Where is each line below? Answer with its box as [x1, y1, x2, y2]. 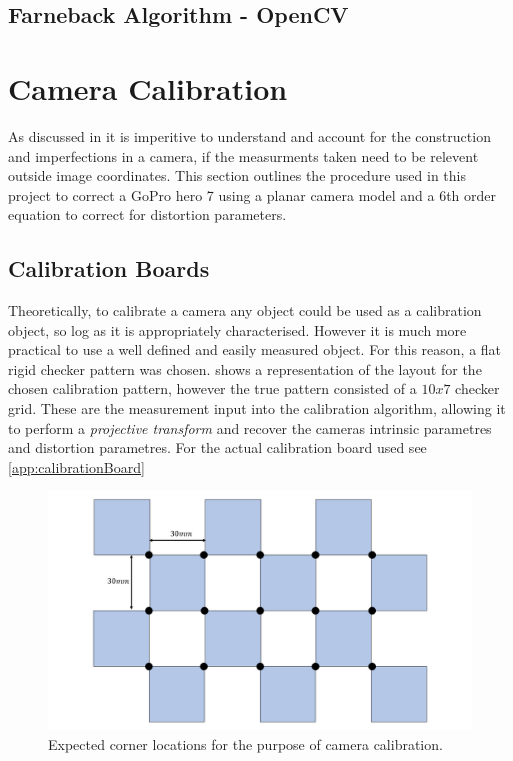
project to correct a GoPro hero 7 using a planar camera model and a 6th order [8, 184, 496, 205]
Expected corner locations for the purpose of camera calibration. [48, 733, 443, 754]
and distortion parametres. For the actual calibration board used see [8, 437, 427, 458]
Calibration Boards [8, 253, 210, 284]
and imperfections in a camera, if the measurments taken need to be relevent [8, 145, 479, 166]
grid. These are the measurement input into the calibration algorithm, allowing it [8, 398, 506, 419]
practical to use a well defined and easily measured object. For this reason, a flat [8, 339, 502, 360]
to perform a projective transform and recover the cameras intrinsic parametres [8, 417, 492, 438]
